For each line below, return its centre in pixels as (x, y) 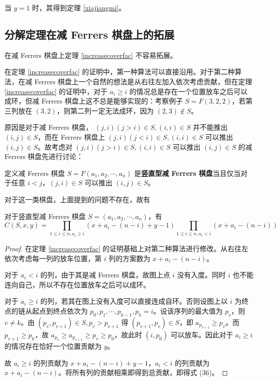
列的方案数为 (130, 258)
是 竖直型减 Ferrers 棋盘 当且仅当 (187, 173)
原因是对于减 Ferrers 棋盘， (49, 127)
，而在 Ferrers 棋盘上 (71, 136)
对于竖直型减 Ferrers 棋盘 (45, 216)
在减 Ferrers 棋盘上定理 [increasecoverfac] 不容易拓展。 (91, 55)
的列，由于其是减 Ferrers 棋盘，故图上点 (105, 275)
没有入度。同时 (201, 275)
